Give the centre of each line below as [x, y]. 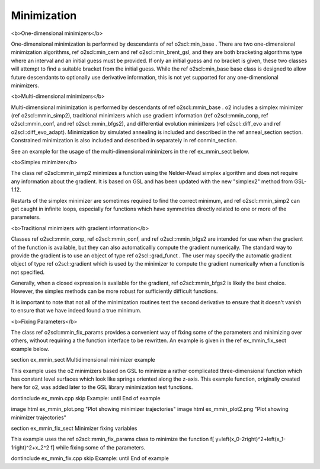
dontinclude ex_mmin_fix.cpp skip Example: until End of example [90, 458]
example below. [30, 349]
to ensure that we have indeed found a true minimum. [76, 311]
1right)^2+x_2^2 [30, 447]
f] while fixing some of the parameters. [98, 447]
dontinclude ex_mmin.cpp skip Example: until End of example [86, 398]
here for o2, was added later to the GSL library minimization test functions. [102, 387]
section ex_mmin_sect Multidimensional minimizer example [83, 360]
